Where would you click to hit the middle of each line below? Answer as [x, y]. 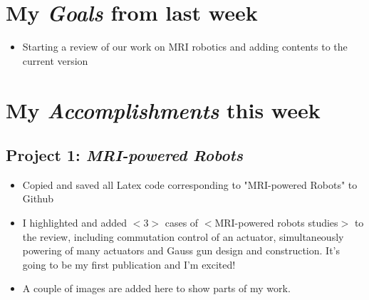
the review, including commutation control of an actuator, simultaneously [183, 236]
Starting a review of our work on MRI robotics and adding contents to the [185, 47]
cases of [182, 223]
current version [55, 60]
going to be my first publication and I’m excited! [129, 264]
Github [38, 198]
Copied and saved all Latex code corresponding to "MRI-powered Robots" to [190, 184]
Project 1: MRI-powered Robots [124, 155]
